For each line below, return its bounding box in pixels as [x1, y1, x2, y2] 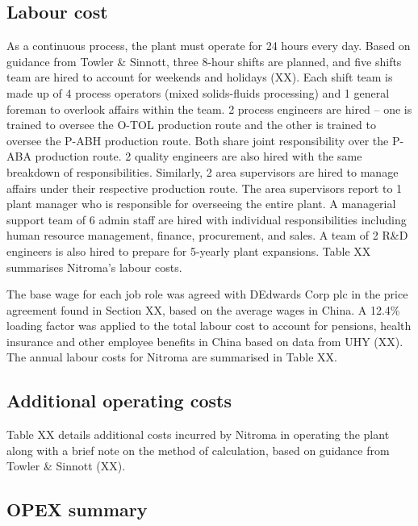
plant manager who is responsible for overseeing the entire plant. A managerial [6, 195, 396, 212]
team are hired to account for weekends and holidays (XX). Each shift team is [6, 69, 393, 86]
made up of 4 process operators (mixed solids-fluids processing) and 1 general [6, 84, 390, 101]
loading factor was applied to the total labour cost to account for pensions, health [6, 317, 412, 334]
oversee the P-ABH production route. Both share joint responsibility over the [6, 131, 389, 148]
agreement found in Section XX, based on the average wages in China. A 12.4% [6, 301, 400, 318]
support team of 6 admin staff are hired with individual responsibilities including [6, 211, 407, 228]
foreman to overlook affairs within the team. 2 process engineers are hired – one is [6, 100, 412, 117]
